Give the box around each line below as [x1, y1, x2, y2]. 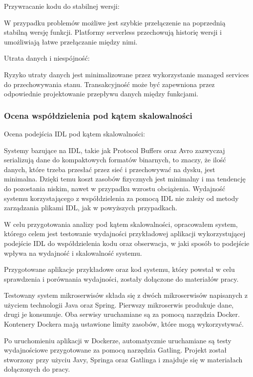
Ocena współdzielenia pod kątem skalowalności [4, 109, 192, 121]
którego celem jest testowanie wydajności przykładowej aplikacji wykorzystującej [4, 228, 246, 239]
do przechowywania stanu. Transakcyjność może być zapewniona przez [4, 79, 215, 89]
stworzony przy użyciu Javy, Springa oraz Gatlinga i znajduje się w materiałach [4, 354, 243, 364]
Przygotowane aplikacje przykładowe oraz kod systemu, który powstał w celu [4, 264, 235, 274]
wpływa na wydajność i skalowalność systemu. [4, 247, 142, 258]
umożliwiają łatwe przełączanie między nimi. [4, 36, 138, 46]
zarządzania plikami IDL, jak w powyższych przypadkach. [4, 202, 177, 213]
